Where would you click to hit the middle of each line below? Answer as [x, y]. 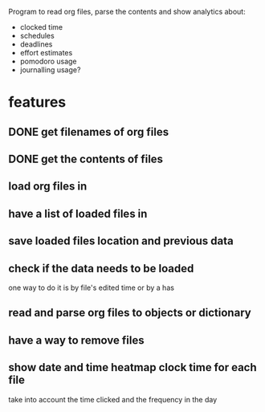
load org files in [48, 187]
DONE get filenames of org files [89, 132]
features [37, 102]
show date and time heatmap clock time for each [132, 367]
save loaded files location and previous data [121, 241]
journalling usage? [50, 70]
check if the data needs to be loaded [101, 268]
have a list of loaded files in [78, 213]
